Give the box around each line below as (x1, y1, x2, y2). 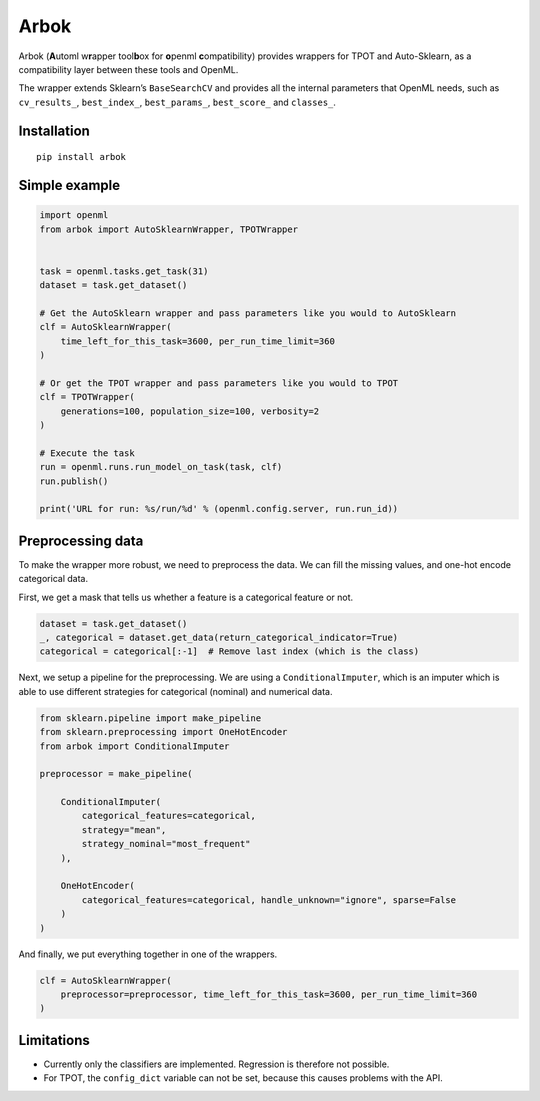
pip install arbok (36, 151, 127, 163)
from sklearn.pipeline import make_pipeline (39, 712, 262, 724)
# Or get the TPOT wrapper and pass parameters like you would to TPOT (39, 377, 399, 389)
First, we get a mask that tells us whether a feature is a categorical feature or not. (18, 591, 354, 603)
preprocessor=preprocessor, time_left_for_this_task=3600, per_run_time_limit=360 (60, 988, 478, 1000)
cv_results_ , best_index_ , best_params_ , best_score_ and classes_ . (18, 96, 337, 108)
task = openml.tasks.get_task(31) (39, 265, 209, 277)
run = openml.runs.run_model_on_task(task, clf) (39, 461, 283, 473)
